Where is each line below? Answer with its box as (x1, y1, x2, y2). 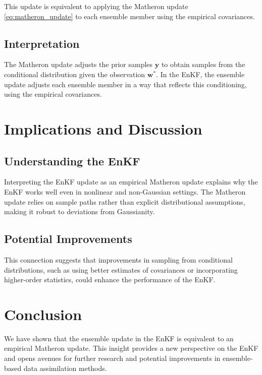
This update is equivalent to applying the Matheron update (4, 1, 188, 11)
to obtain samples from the (161, 59, 245, 70)
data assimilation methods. (23, 362, 107, 373)
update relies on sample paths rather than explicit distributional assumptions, (4, 196, 245, 207)
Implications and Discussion (4, 118, 202, 139)
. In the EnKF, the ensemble (156, 69, 245, 79)
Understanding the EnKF (4, 153, 140, 168)
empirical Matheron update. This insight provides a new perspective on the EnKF (4, 343, 258, 353)
